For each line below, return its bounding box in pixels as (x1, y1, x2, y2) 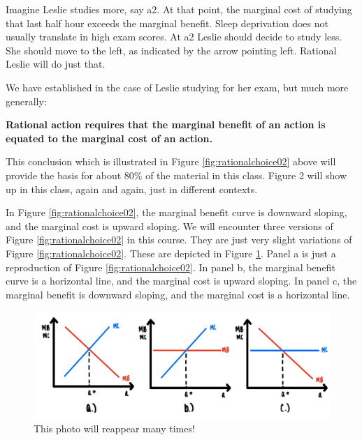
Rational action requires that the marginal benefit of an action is (6, 117, 326, 132)
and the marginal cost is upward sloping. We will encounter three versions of (6, 218, 333, 233)
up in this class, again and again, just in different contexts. (6, 181, 258, 196)
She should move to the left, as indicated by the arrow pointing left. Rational (6, 43, 337, 57)
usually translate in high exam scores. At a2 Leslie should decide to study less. (6, 29, 342, 44)
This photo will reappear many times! (34, 421, 195, 436)
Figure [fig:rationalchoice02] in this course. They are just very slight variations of (6, 232, 352, 247)
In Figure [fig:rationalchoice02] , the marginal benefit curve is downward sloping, (6, 205, 347, 220)
